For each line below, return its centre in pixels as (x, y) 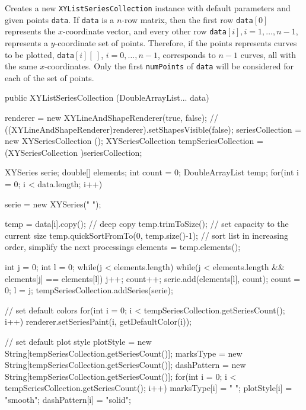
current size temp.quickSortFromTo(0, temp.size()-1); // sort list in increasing (146, 235)
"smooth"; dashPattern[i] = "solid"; (68, 399)
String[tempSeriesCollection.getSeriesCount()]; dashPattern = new (125, 365)
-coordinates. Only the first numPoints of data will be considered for (169, 66)
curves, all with (268, 54)
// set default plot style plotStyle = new (78, 341)
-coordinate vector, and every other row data (145, 31)
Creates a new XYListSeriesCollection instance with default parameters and (148, 8)
